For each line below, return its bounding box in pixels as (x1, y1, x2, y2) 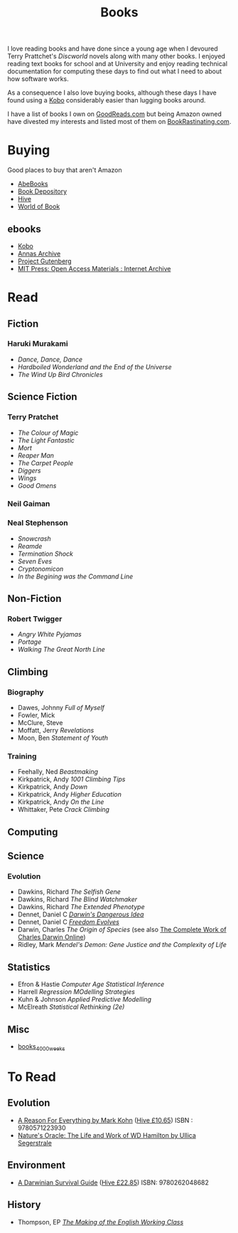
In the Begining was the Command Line (17, 572, 134, 581)
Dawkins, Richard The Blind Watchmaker (17, 895, 138, 904)
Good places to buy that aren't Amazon (7, 166, 122, 174)
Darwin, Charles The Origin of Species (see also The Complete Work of (17, 926, 227, 934)
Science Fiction (7, 391, 77, 403)
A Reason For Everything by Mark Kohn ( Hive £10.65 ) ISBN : (17, 1116, 193, 1124)
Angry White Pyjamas (17, 630, 82, 639)
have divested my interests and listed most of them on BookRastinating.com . (7, 117, 232, 126)
